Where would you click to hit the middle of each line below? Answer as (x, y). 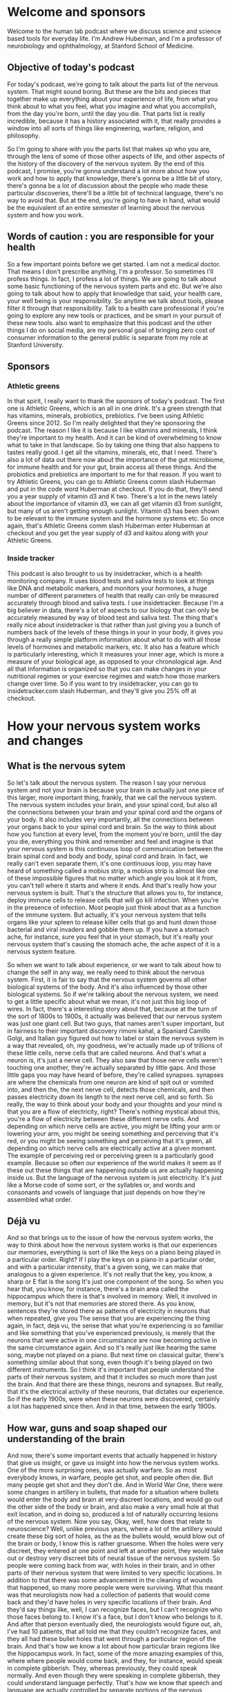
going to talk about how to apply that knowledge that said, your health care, (115, 293)
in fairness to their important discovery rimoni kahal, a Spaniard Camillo (109, 1031)
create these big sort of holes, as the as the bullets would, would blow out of (116, 1536)
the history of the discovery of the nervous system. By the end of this (106, 164)
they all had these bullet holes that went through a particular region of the (112, 1639)
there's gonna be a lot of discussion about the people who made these (108, 185)
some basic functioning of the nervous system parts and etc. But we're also (115, 286)
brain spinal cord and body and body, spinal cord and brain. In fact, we (108, 856)
